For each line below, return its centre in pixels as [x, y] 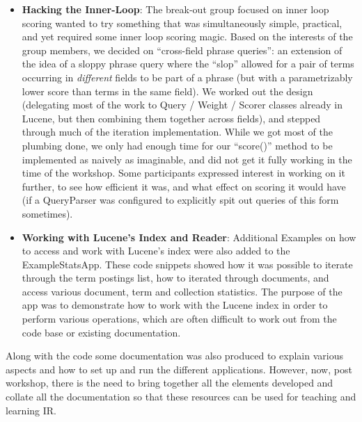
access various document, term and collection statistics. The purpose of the [182, 291]
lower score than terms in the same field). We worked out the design [167, 91]
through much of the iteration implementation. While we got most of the [178, 132]
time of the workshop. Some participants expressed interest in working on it [183, 173]
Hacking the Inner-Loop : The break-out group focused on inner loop [175, 9]
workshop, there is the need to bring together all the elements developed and [170, 383]
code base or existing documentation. [101, 332]
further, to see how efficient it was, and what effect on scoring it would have [184, 186]
